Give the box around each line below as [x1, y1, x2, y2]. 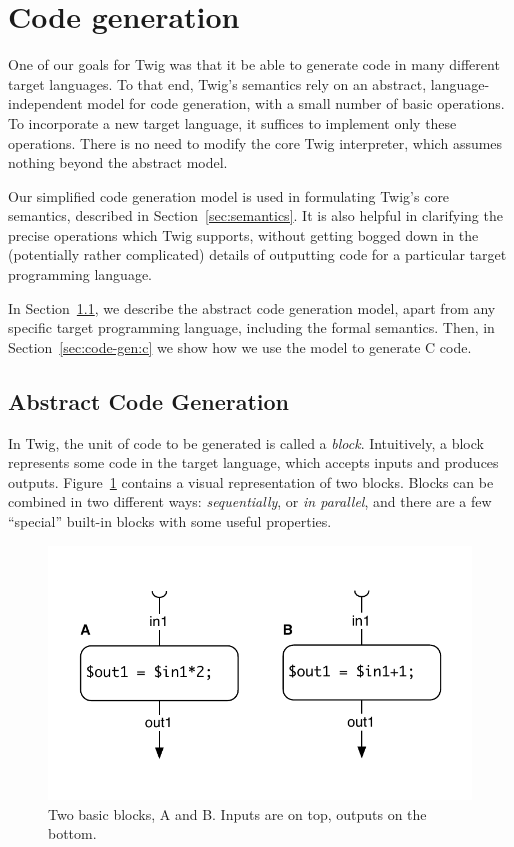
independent [8, 93, 83, 114]
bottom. [48, 823, 97, 844]
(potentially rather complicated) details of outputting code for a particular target [8, 244, 507, 265]
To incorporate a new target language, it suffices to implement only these [8, 112, 457, 133]
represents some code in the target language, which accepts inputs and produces [8, 452, 499, 473]
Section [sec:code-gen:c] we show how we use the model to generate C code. [8, 336, 472, 357]
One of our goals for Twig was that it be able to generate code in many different [8, 54, 500, 75]
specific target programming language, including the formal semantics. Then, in [8, 317, 495, 338]
